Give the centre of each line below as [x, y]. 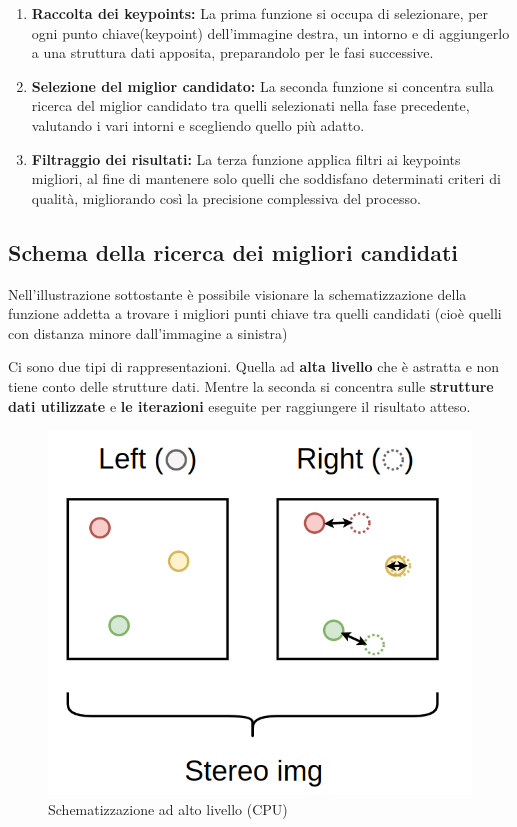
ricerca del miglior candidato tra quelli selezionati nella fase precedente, [250, 105]
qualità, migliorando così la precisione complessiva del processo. [226, 197]
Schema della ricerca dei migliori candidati [233, 251]
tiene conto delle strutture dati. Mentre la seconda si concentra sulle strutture [251, 385]
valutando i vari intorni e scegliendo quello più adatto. [198, 124]
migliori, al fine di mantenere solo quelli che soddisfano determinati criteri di [266, 178]
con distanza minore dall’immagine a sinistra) [148, 332]
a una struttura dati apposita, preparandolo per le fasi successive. [232, 52]
